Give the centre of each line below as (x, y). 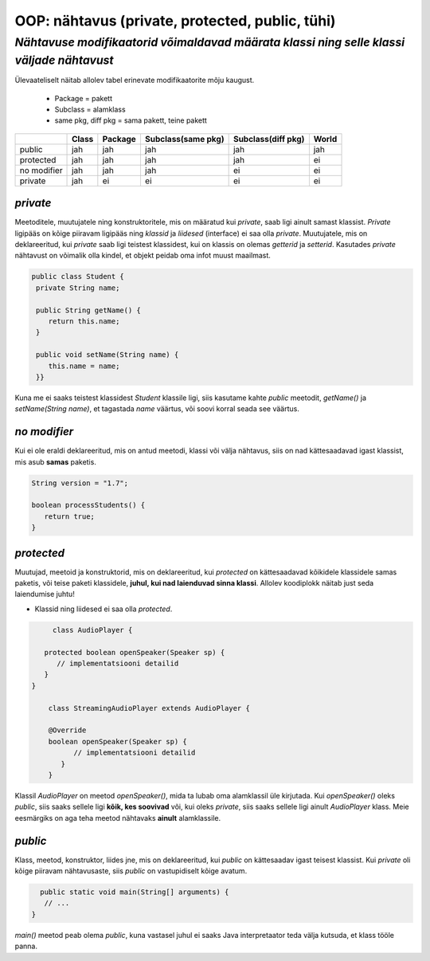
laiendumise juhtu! (45, 594)
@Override (67, 730)
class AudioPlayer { (92, 630)
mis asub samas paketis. (56, 461)
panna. (26, 946)
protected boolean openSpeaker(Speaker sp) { (135, 652)
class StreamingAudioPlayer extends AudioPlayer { (149, 708)
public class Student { (78, 277)
